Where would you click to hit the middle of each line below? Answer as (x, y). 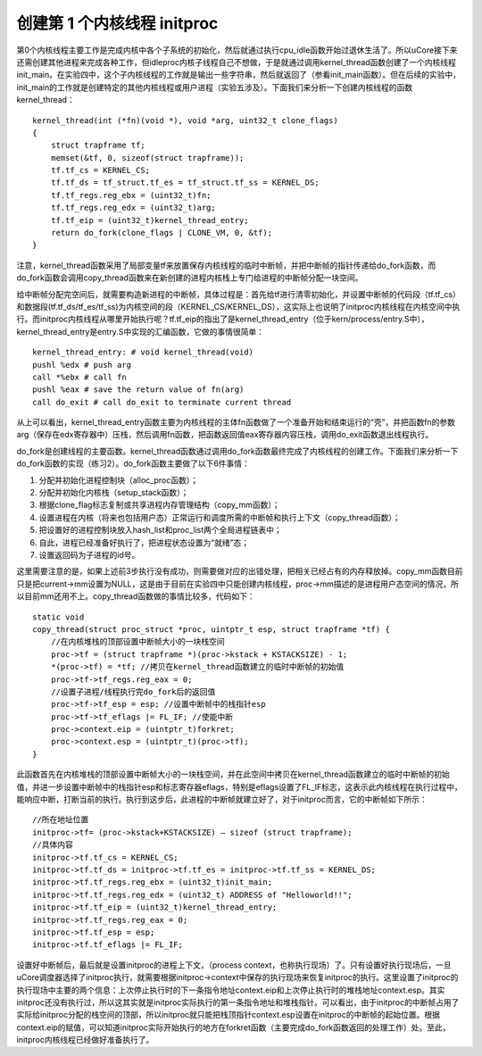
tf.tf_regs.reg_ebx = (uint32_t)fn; (131, 195)
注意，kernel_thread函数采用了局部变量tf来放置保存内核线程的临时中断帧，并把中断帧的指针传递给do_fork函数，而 (226, 265)
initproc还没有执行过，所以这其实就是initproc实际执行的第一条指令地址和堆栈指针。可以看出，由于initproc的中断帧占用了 (238, 1002)
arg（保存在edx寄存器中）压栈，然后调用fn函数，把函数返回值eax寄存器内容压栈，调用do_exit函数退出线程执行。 (224, 435)
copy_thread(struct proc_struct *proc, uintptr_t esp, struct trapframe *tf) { (211, 629)
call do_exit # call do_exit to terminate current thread (162, 402)
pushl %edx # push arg (82, 365)
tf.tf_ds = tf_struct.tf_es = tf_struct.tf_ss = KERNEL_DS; (185, 183)
